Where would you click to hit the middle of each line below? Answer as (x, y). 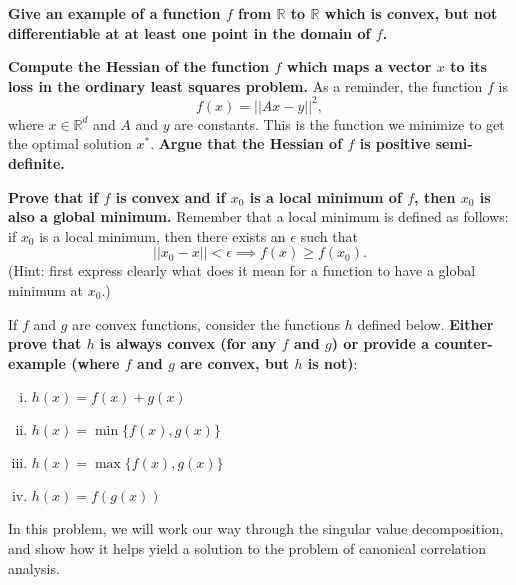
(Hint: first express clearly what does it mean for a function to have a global (242, 270)
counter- (463, 343)
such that (329, 235)
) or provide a (380, 343)
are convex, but (235, 362)
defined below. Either (425, 323)
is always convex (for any (188, 343)
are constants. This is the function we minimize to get (339, 123)
